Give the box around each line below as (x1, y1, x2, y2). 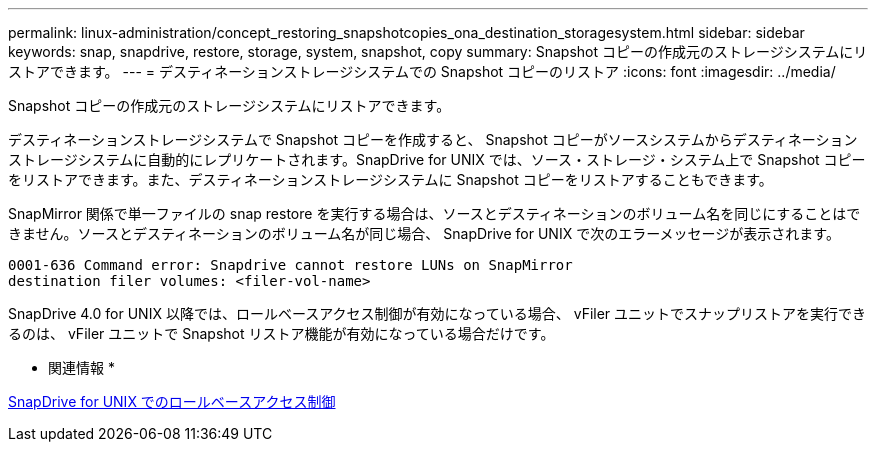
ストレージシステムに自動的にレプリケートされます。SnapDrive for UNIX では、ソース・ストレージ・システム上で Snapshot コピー (8, 151, 866, 168)
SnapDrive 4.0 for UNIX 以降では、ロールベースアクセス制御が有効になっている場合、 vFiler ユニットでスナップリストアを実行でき (8, 305, 867, 322)
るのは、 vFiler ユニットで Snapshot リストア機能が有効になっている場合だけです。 (8, 325, 555, 342)
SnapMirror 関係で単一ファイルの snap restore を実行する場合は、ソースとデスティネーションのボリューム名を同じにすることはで (8, 205, 861, 222)
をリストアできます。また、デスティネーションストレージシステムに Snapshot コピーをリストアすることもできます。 (8, 171, 773, 188)
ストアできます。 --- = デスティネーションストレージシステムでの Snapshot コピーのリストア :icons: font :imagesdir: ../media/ (8, 63, 836, 80)
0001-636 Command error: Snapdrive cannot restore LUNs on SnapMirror (8, 257, 573, 273)
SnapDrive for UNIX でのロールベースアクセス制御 (8, 393, 336, 410)
